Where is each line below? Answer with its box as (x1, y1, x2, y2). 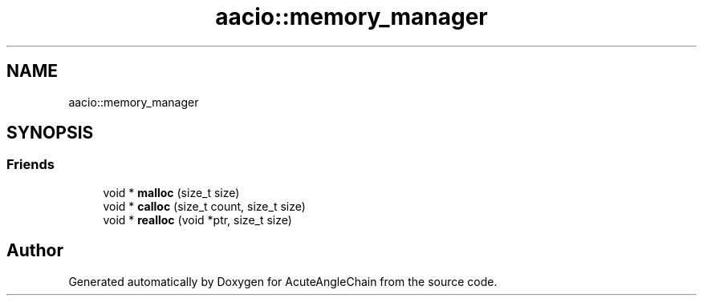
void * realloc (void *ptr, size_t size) (103, 212, 292, 227)
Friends (6, 156, 55, 173)
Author (6, 240, 63, 261)
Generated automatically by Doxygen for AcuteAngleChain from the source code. (68, 274, 498, 288)
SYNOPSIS (6, 123, 94, 143)
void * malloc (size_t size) (103, 185, 240, 199)
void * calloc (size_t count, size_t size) (103, 199, 306, 213)
